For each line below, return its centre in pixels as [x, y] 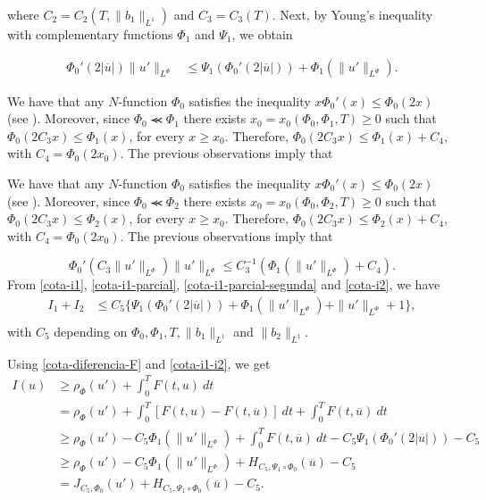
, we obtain [262, 34]
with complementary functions [90, 34]
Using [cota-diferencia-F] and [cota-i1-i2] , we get [139, 363]
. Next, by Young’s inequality [352, 14]
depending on [91, 332]
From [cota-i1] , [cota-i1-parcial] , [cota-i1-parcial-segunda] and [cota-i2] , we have [224, 284]
